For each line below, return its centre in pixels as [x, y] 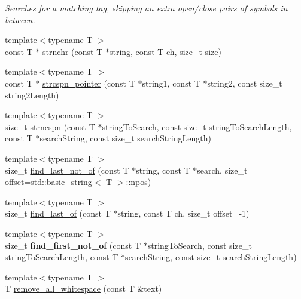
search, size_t [222, 170]
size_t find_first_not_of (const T [73, 245]
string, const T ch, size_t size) [165, 51]
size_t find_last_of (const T [58, 213]
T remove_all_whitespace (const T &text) [83, 289]
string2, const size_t [245, 83]
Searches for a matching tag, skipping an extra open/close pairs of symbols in [146, 8]
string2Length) [32, 95]
